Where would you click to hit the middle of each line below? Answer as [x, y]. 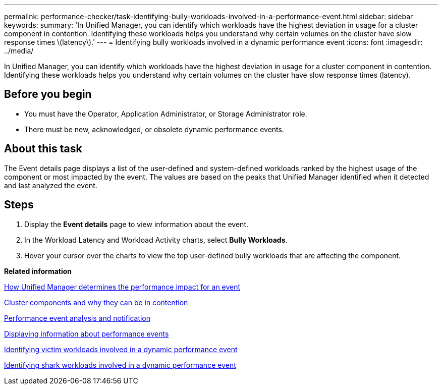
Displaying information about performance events [87, 334]
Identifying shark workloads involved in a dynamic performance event [120, 365]
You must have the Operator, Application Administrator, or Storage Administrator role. [166, 114]
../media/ [19, 51]
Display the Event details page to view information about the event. [136, 224]
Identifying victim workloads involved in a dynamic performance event [121, 349]
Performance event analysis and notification [77, 318]
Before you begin [48, 94]
